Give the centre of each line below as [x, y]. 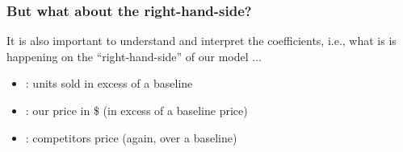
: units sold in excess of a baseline [109, 83]
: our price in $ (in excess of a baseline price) [136, 110]
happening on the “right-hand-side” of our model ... [134, 56]
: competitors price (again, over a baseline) [131, 137]
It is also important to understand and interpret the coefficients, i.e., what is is [201, 41]
